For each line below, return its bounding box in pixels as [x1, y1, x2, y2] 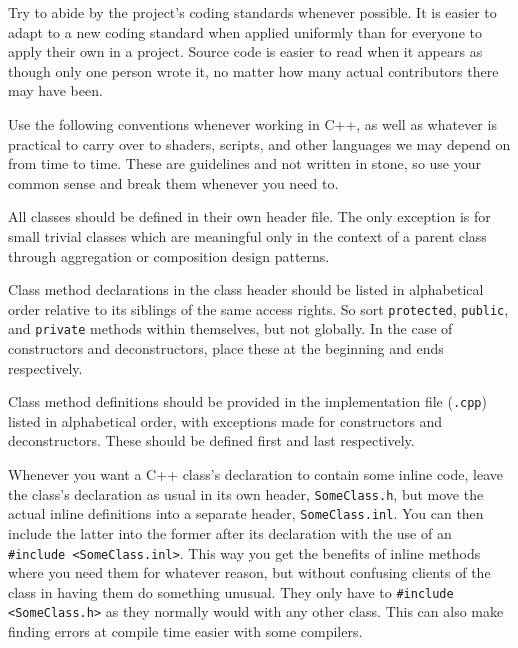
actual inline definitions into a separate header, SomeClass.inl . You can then [8, 503, 484, 524]
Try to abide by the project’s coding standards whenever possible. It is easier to [8, 2, 497, 22]
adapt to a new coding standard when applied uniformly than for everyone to [8, 21, 482, 42]
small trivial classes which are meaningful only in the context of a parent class [8, 225, 487, 246]
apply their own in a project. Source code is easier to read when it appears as [8, 41, 483, 62]
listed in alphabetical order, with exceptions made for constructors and [8, 410, 443, 431]
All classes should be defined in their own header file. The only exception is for [8, 206, 491, 227]
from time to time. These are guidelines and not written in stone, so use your [8, 153, 482, 174]
